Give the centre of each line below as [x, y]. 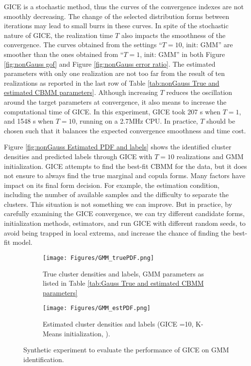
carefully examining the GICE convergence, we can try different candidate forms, [124, 213]
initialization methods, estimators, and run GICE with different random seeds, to [125, 223]
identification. [44, 359]
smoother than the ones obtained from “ [64, 54]
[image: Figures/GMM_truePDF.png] [99, 258]
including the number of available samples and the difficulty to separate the [117, 194]
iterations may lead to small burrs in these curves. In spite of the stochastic [116, 26]
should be [221, 121]
